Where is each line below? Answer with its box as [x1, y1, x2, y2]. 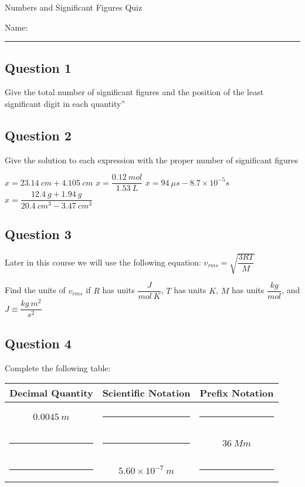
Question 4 [5, 334, 72, 352]
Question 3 [5, 224, 72, 243]
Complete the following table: [5, 361, 111, 374]
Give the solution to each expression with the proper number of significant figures [5, 153, 299, 166]
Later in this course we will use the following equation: [5, 256, 201, 268]
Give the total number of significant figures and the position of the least [5, 86, 264, 98]
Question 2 [5, 126, 72, 144]
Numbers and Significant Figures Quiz [5, 1, 143, 13]
